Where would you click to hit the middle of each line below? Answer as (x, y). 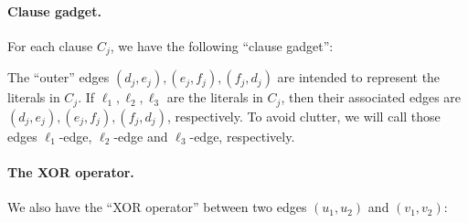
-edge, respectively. (242, 136)
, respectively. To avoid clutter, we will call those (303, 116)
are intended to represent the (359, 77)
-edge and (141, 136)
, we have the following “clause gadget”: (222, 45)
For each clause (50, 45)
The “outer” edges (58, 77)
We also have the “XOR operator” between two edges (157, 207)
